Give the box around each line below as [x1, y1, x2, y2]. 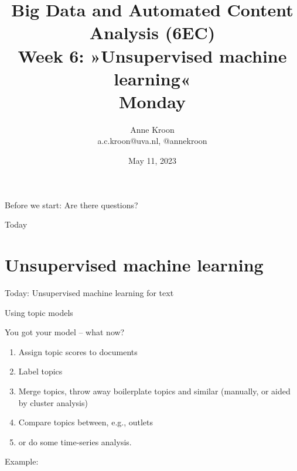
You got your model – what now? [5, 326, 125, 338]
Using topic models [5, 306, 73, 318]
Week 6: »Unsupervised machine [18, 43, 287, 67]
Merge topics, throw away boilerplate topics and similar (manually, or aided [18, 384, 291, 397]
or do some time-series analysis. [18, 435, 132, 448]
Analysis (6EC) [89, 20, 216, 44]
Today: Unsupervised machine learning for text [5, 286, 174, 298]
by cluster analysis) [18, 396, 88, 408]
